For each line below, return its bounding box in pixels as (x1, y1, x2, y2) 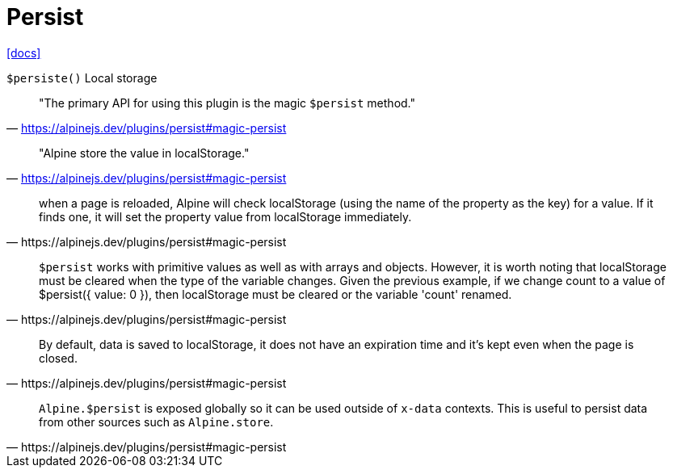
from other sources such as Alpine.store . (39, 414, 274, 429)
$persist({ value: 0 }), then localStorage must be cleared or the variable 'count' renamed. (39, 287, 512, 301)
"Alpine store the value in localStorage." (39, 145, 250, 160)
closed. (39, 350, 78, 365)
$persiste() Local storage (6, 70, 158, 85)
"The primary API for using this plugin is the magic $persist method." (39, 95, 416, 110)
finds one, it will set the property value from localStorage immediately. (39, 209, 412, 224)
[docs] (6, 45, 41, 60)
